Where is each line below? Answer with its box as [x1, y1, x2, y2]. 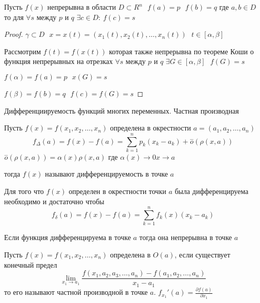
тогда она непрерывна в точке [139, 232, 232, 243]
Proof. [4, 29, 23, 39]
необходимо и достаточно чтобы [4, 196, 104, 206]
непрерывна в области [47, 2, 116, 12]
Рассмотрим [4, 46, 41, 56]
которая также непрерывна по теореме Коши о [109, 46, 254, 56]
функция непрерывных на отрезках [4, 56, 113, 67]
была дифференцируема [175, 186, 249, 197]
